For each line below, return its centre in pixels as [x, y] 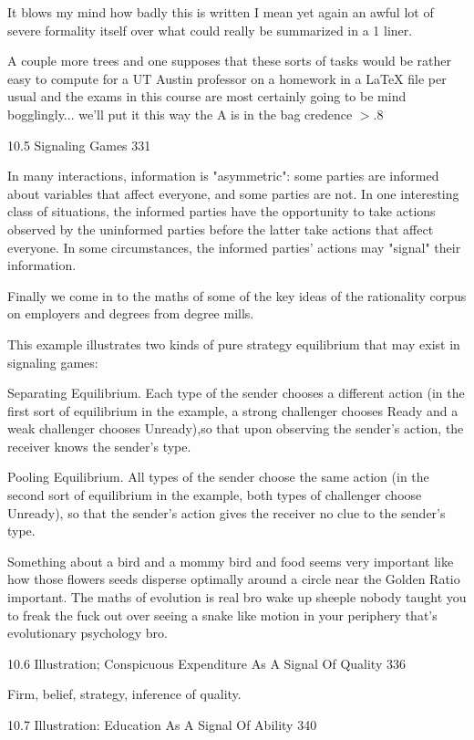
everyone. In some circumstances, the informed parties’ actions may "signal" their [234, 247]
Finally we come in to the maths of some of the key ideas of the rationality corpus [237, 295]
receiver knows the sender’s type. [99, 446]
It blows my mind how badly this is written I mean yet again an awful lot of [221, 12]
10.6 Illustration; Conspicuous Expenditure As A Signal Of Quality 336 [206, 663]
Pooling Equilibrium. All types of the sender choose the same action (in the [218, 477]
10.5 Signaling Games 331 [79, 145]
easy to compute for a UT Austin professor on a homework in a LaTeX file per [227, 78]
